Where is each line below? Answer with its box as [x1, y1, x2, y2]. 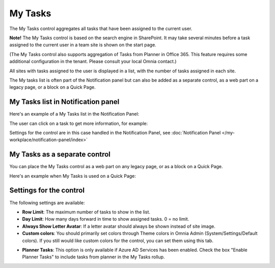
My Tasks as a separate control [9, 150, 111, 159]
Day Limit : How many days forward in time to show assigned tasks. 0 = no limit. [22, 216, 189, 222]
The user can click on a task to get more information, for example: [9, 120, 148, 126]
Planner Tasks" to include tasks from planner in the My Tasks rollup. [22, 254, 165, 260]
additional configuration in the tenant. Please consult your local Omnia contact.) [9, 59, 177, 65]
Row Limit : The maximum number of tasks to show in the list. [22, 209, 150, 215]
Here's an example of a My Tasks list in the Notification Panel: [9, 111, 140, 117]
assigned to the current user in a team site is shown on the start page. [9, 42, 156, 48]
